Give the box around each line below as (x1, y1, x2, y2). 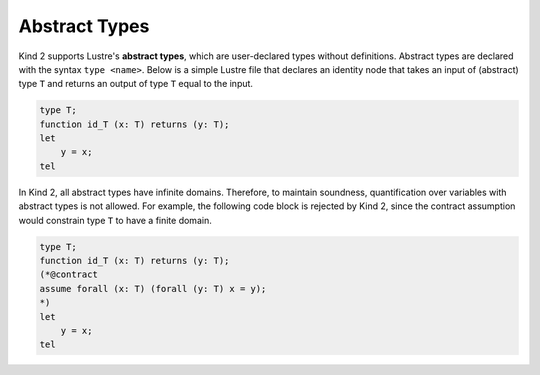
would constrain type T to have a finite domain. (18, 214, 212, 226)
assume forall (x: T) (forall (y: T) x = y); (39, 283, 267, 294)
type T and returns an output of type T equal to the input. (18, 78, 254, 90)
